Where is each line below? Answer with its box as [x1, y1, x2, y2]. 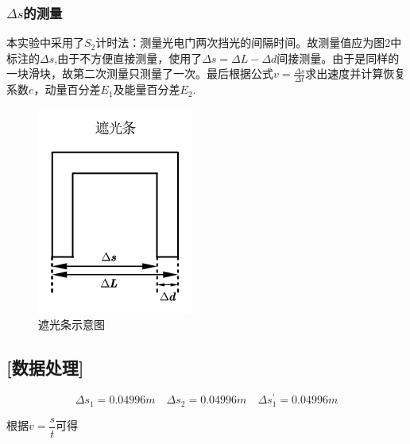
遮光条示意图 [38, 316, 105, 333]
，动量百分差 [33, 81, 101, 98]
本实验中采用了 [6, 34, 84, 51]
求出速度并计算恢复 [305, 65, 406, 82]
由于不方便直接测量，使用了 [57, 49, 203, 66]
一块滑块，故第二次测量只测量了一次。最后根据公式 [6, 65, 273, 82]
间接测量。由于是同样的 [277, 49, 400, 66]
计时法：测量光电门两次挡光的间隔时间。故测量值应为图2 [95, 34, 391, 51]
